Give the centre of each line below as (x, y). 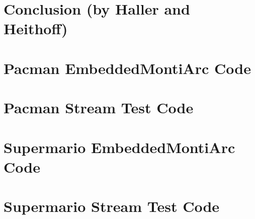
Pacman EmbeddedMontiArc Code (127, 68)
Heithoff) (36, 28)
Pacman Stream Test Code (99, 107)
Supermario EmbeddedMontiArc (119, 147)
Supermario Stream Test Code (112, 206)
